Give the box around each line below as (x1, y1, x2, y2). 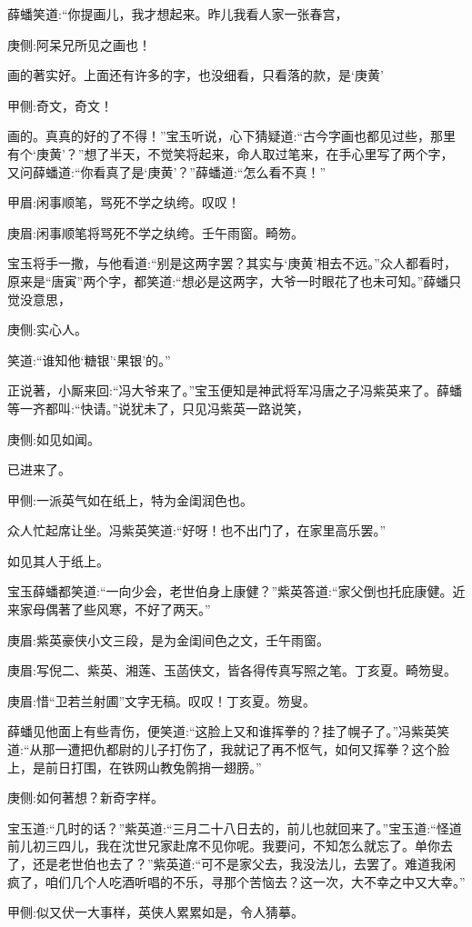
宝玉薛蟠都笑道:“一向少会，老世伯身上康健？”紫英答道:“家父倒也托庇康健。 (7, 582, 453, 601)
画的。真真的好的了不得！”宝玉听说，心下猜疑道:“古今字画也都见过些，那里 (7, 126, 457, 145)
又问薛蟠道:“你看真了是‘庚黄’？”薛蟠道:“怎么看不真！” (7, 162, 326, 181)
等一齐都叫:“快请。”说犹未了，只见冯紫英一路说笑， (7, 398, 310, 417)
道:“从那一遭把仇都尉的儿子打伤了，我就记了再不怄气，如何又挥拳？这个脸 (7, 740, 450, 759)
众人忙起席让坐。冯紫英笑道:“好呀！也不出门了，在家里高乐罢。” (7, 521, 387, 540)
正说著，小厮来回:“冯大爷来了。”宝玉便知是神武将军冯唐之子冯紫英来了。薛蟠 (7, 381, 463, 400)
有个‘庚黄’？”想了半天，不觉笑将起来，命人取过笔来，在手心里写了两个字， (7, 144, 454, 163)
